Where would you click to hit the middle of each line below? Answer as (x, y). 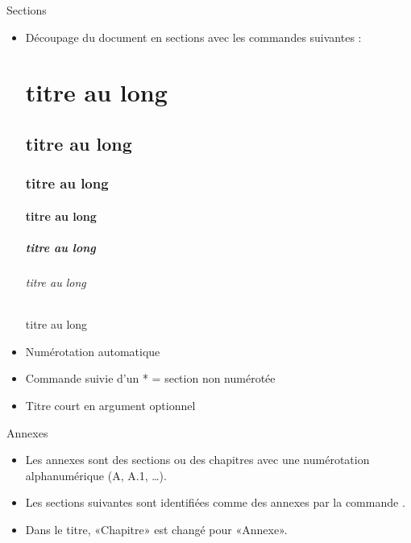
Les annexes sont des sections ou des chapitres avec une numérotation (197, 460)
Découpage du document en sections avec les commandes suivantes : (193, 37)
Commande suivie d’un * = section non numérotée (150, 378)
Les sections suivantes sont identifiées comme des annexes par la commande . (215, 502)
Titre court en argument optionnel (110, 405)
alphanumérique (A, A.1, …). (96, 475)
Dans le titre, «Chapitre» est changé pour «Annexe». (156, 529)
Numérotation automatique (93, 351)
